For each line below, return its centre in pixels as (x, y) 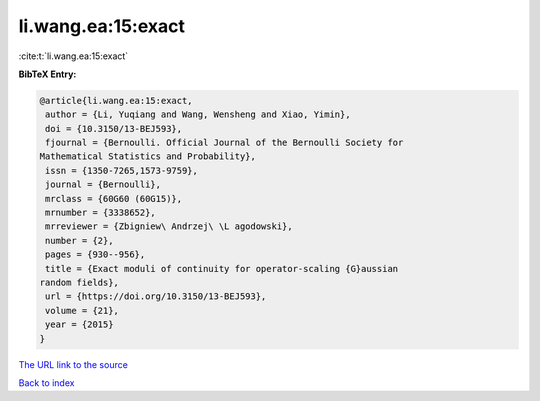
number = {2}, (79, 240)
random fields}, (79, 282)
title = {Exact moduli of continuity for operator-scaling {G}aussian (222, 268)
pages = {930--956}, (95, 254)
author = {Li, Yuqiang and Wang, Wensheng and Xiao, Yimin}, (198, 114)
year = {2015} (79, 324)
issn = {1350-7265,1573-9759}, (122, 170)
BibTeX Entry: (47, 74)
